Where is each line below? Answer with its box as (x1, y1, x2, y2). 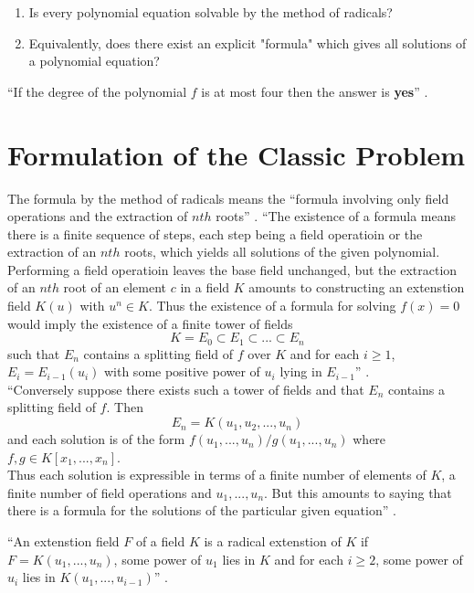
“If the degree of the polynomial (7, 81, 187, 101)
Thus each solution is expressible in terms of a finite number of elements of (7, 465, 427, 484)
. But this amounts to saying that (264, 482, 452, 502)
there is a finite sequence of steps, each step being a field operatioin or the (7, 224, 423, 243)
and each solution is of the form (7, 429, 185, 449)
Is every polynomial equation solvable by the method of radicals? (28, 3, 393, 21)
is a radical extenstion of (204, 532, 342, 551)
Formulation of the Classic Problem (7, 135, 466, 173)
